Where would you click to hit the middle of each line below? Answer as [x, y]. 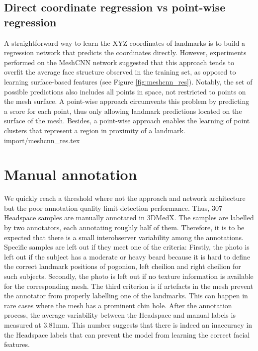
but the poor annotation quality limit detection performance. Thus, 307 [113, 208]
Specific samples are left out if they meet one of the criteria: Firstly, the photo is [127, 247]
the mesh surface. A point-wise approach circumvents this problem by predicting [127, 101]
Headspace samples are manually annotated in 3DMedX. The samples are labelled [129, 218]
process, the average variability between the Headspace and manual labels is [120, 315]
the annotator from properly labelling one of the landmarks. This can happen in [126, 296]
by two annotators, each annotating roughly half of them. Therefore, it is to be [124, 227]
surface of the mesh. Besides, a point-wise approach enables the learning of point [127, 121]
